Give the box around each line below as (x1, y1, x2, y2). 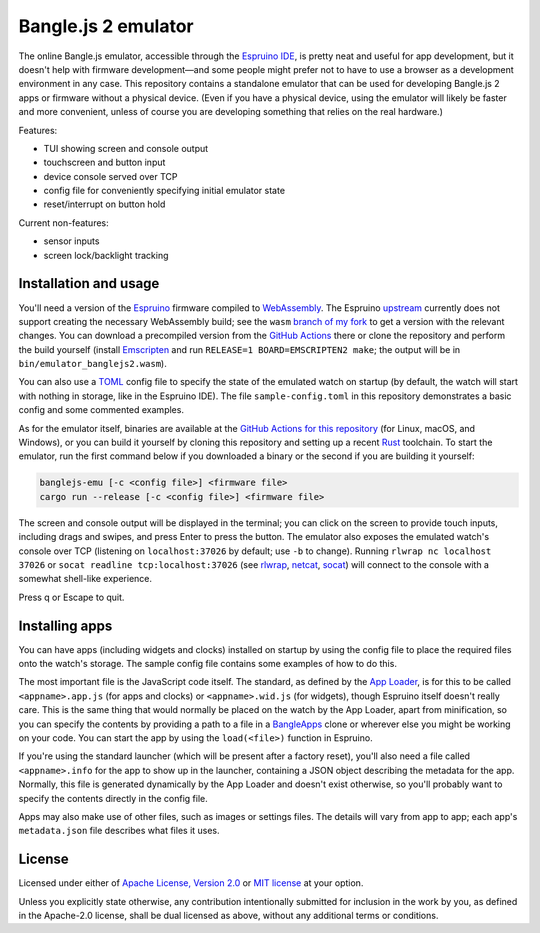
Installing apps (18, 617, 113, 634)
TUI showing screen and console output (43, 142, 209, 154)
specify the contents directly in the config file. (18, 792, 209, 804)
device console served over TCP (43, 170, 178, 182)
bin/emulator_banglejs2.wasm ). (18, 358, 167, 370)
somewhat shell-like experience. (18, 573, 153, 585)
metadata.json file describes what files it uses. (18, 825, 220, 837)
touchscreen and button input (43, 156, 166, 169)
